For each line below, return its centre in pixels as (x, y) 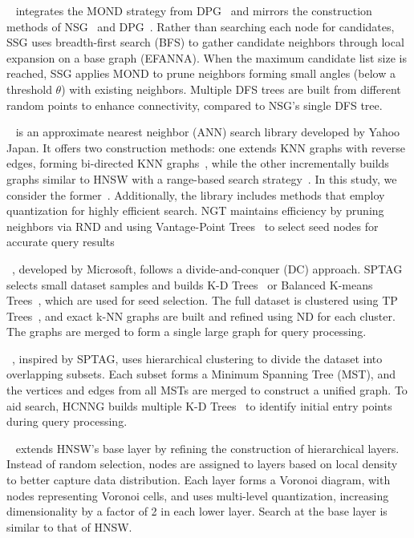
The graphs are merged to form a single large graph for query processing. (187, 332)
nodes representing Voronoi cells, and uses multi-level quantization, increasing (198, 495)
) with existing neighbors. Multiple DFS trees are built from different (231, 89)
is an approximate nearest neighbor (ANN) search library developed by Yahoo (208, 132)
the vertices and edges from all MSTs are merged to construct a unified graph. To (207, 390)
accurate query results (61, 242)
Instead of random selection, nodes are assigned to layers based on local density (202, 464)
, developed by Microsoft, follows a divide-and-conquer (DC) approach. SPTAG (207, 268)
